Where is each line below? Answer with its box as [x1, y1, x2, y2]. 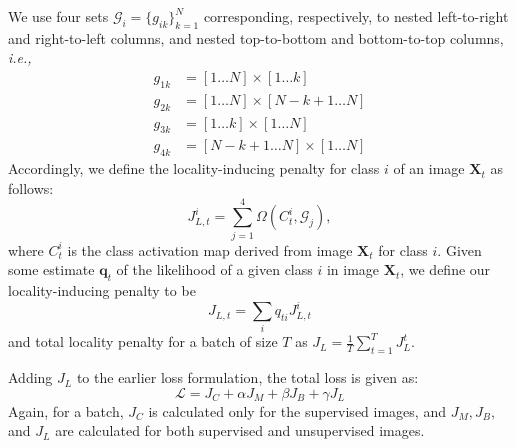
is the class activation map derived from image [67, 239, 353, 260]
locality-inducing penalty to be [8, 280, 196, 300]
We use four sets [8, 6, 109, 26]
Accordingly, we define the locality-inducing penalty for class [8, 158, 380, 179]
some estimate [8, 259, 95, 280]
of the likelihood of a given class [116, 259, 313, 280]
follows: [8, 177, 54, 198]
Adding [8, 367, 53, 388]
